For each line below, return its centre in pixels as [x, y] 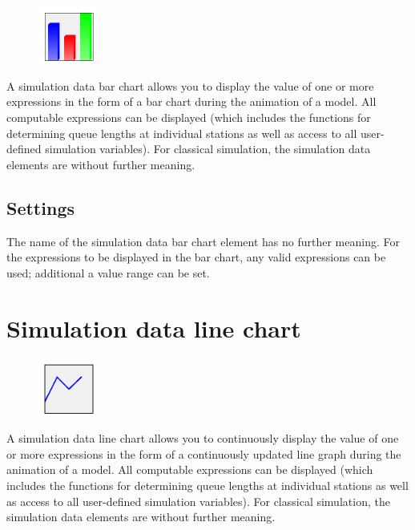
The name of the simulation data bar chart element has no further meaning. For [203, 241]
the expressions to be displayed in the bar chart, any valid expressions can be [196, 257]
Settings [40, 207]
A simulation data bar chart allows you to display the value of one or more [190, 85]
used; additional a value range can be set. [108, 272]
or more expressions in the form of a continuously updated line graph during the [204, 453]
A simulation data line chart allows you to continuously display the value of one [203, 438]
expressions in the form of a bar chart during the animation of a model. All [191, 101]
